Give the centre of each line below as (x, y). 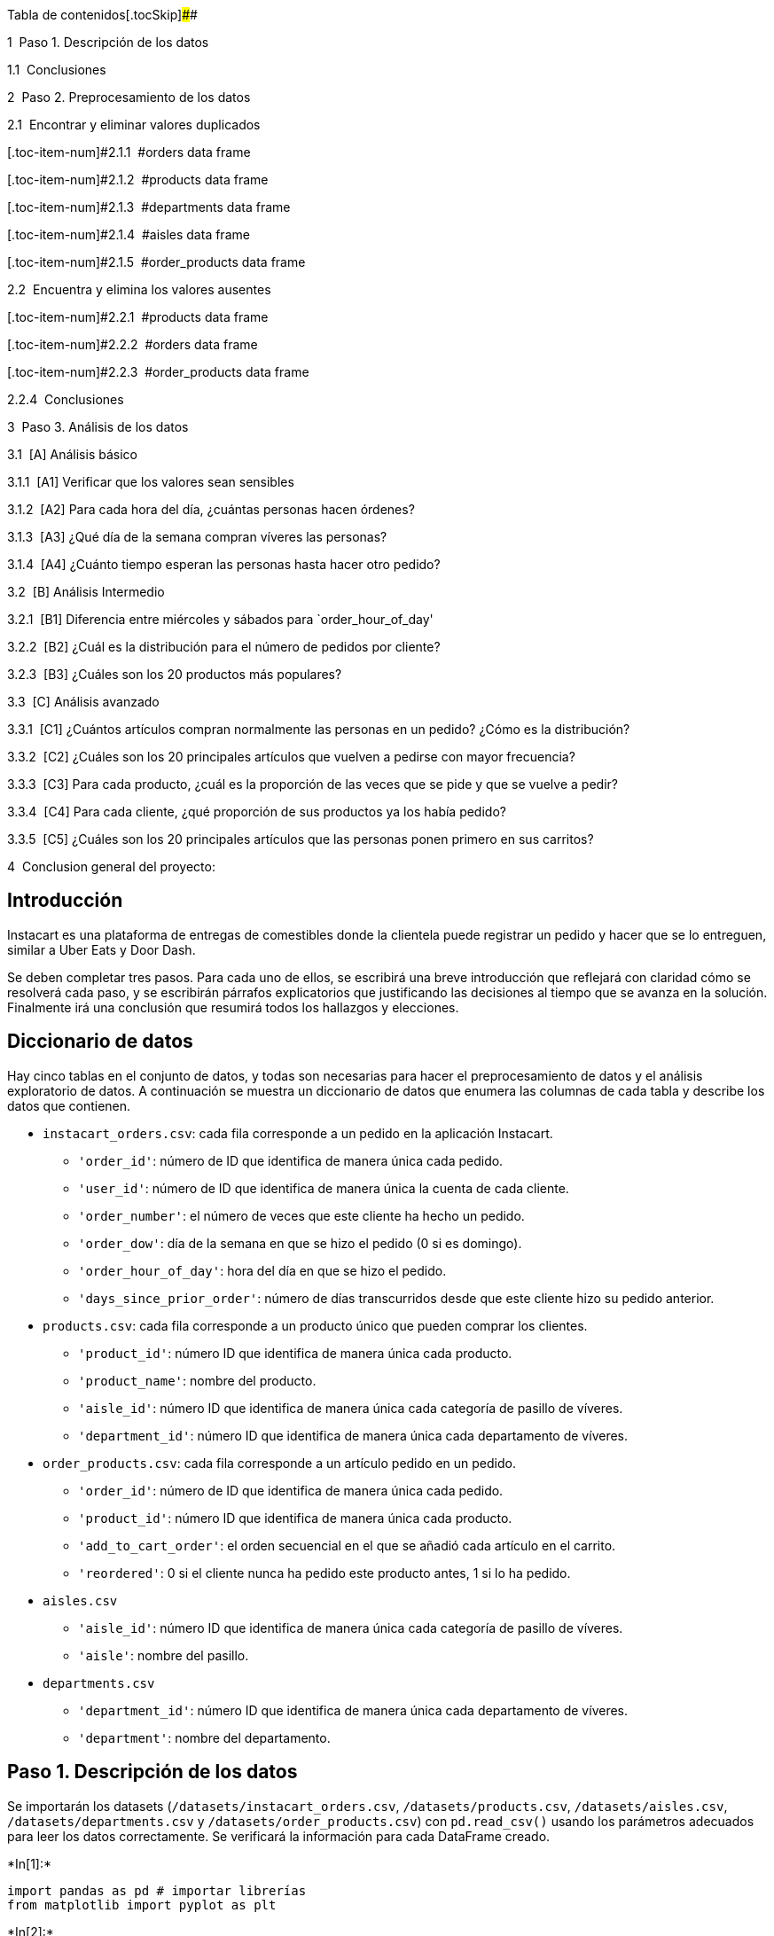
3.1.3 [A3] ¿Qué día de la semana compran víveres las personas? (197, 537)
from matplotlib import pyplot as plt (142, 1905)
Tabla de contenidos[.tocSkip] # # (102, 15)
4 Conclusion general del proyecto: (111, 867)
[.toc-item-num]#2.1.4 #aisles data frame (129, 234)
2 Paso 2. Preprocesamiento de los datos (129, 97)
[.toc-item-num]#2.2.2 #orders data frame (133, 344)
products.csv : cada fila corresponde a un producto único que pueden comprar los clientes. (315, 1325)
